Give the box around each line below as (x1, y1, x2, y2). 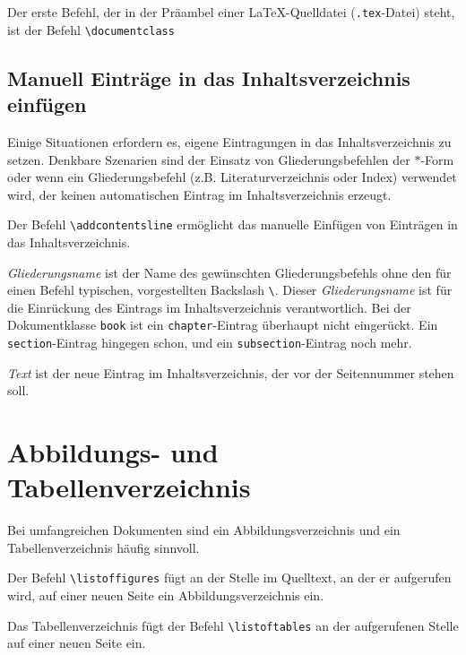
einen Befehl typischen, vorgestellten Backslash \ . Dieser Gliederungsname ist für (7, 280, 453, 299)
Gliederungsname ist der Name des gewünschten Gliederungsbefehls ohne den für (7, 263, 452, 281)
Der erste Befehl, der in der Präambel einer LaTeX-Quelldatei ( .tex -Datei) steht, (7, 3, 455, 21)
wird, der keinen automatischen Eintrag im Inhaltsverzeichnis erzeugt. (7, 185, 392, 203)
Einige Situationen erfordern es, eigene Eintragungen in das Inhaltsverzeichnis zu (7, 132, 452, 151)
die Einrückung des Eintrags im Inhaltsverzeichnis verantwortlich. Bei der (7, 297, 411, 316)
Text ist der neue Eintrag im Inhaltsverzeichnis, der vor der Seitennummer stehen (7, 363, 454, 382)
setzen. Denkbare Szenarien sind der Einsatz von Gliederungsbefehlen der (7, 150, 410, 168)
